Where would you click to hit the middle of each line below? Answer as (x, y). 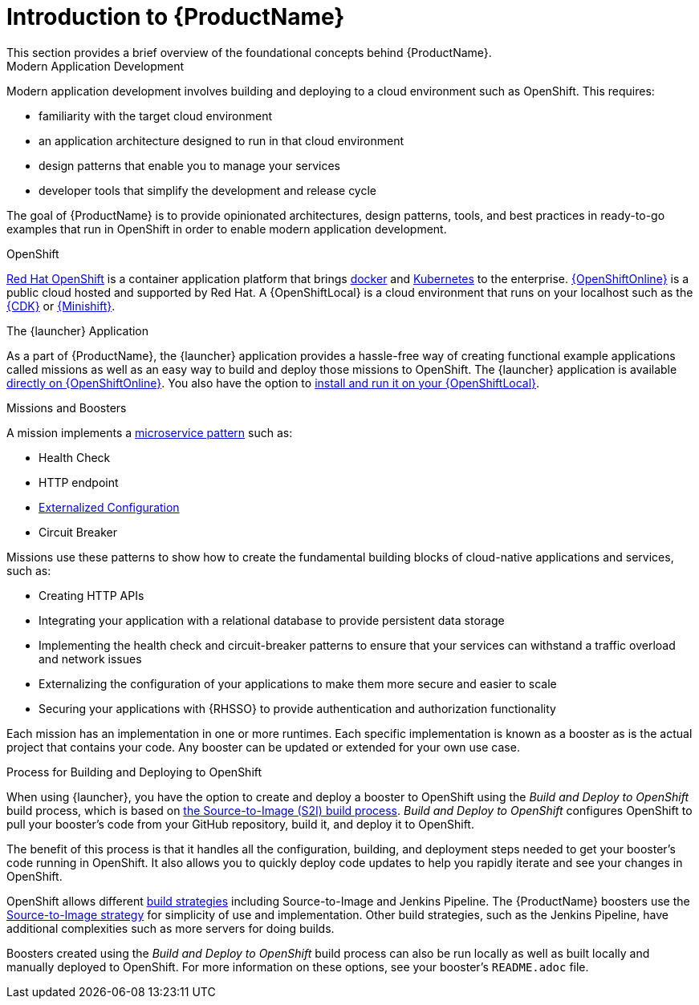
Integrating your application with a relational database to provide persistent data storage (272, 620)
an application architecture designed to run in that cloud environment (221, 140)
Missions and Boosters (67, 407)
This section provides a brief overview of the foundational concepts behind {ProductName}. (249, 52)
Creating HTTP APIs (91, 595)
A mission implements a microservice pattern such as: (150, 432)
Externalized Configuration (109, 507)
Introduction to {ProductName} (176, 17)
